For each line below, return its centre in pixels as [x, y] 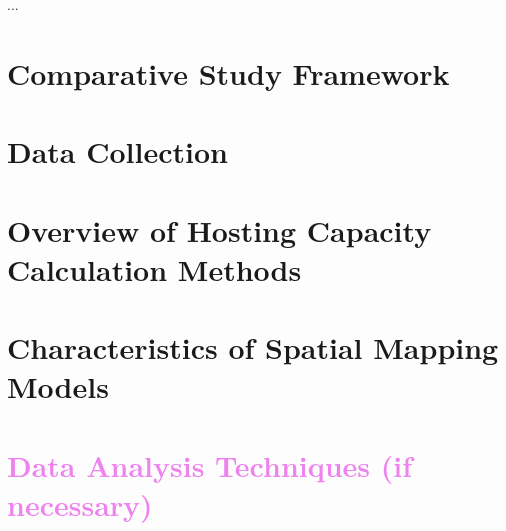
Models [58, 386]
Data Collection [117, 151]
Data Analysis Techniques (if [210, 464]
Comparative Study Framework [228, 72]
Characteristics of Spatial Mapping [253, 347]
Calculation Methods [154, 268]
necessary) [80, 503]
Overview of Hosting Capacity [219, 229]
